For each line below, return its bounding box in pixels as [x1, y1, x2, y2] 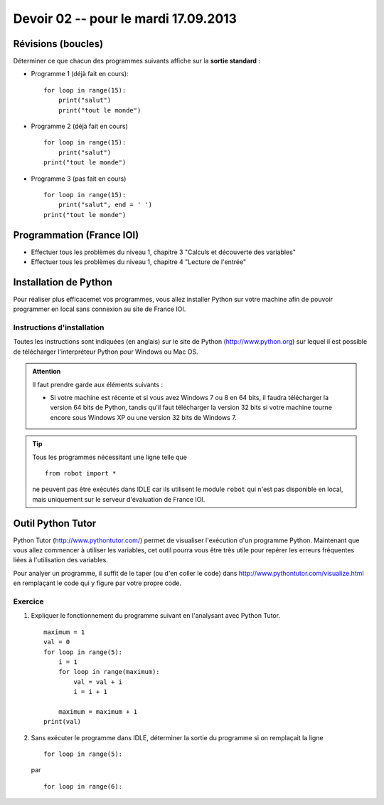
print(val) [43, 717, 82, 726]
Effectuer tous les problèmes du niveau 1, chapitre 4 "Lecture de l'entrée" [31, 258, 247, 266]
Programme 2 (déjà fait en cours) [31, 122, 128, 131]
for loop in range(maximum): [58, 668, 160, 676]
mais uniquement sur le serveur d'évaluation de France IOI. [32, 495, 206, 503]
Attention [32, 367, 61, 376]
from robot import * [45, 470, 117, 477]
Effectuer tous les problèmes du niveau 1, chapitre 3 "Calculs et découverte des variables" [31, 248, 297, 256]
